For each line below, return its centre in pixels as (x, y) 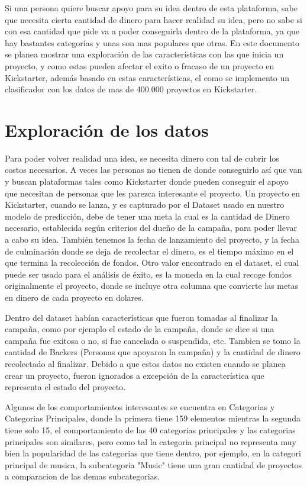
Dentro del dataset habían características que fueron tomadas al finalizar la (141, 317)
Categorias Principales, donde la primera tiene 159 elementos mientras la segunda (153, 418)
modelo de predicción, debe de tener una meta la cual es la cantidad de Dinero (147, 216)
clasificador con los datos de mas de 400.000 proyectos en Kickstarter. (131, 89)
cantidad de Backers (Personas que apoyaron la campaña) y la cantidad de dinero (153, 352)
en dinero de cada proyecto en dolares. (74, 297)
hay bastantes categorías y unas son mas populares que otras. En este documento (152, 42)
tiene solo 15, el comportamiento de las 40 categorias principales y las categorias (150, 429)
